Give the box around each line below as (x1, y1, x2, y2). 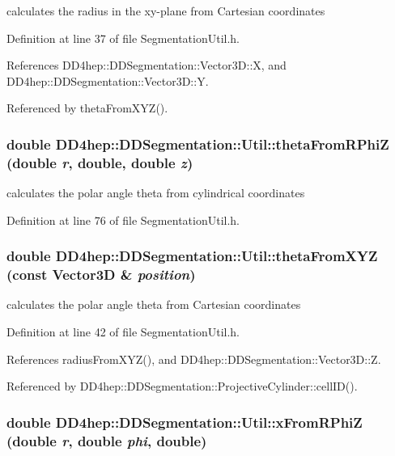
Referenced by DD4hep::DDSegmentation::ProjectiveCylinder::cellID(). (6, 378, 358, 395)
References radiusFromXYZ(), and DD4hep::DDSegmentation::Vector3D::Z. (6, 350, 381, 367)
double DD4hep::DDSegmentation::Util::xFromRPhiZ (6, 412, 363, 432)
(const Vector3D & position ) (6, 264, 196, 285)
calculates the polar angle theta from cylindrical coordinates (6, 184, 305, 201)
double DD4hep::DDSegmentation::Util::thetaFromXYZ (6, 246, 378, 266)
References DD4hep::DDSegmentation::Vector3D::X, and (6, 57, 287, 74)
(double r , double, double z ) (6, 152, 193, 172)
